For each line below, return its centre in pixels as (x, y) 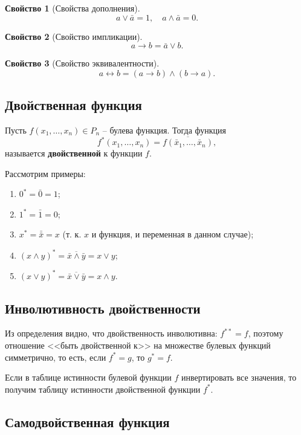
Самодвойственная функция (87, 421)
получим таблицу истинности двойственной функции (103, 389)
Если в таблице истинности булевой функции (88, 377)
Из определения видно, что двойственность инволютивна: (111, 333)
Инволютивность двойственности (103, 308)
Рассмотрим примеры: (45, 173)
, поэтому (266, 333)
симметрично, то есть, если (56, 357)
